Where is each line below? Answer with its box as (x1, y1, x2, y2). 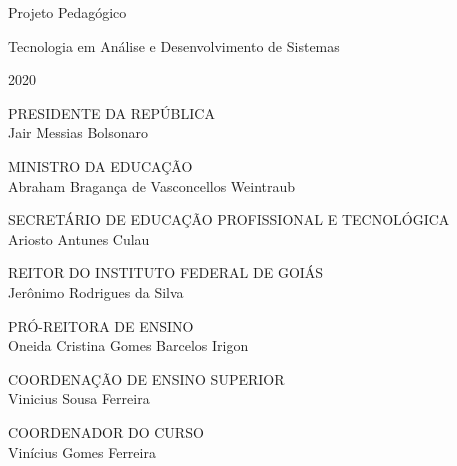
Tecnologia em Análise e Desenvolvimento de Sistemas (8, 35, 340, 56)
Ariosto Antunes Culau (8, 228, 150, 249)
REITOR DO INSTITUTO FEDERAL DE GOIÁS (8, 262, 324, 283)
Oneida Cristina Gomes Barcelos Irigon (8, 335, 249, 356)
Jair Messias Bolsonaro (8, 122, 148, 143)
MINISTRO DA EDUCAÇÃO (8, 155, 193, 176)
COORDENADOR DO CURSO (8, 421, 204, 442)
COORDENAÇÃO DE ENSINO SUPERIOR (8, 368, 285, 389)
